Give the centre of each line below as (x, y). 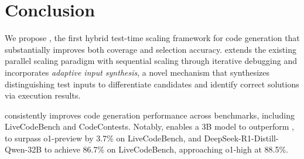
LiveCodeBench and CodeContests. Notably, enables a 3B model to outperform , (149, 126)
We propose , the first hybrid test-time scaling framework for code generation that (152, 38)
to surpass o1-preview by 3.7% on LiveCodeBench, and (103, 138)
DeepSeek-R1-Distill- (241, 138)
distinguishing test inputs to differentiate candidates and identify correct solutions (152, 84)
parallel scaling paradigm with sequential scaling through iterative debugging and (151, 61)
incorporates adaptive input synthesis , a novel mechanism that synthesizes (137, 72)
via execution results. (43, 95)
